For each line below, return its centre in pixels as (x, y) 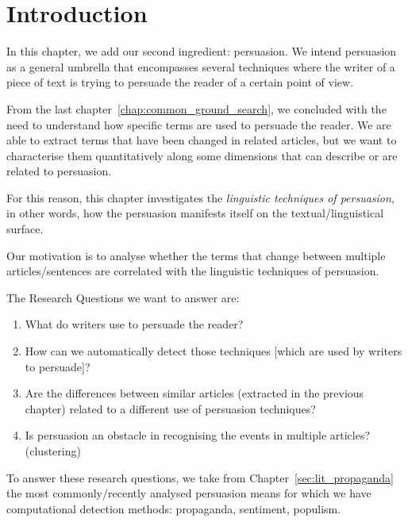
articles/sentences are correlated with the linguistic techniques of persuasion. (193, 271)
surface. (25, 229)
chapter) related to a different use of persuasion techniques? (170, 408)
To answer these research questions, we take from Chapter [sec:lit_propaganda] (200, 477)
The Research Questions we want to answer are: (123, 297)
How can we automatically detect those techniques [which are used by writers (214, 351)
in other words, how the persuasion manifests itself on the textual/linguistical (195, 213)
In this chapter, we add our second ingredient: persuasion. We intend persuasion (202, 51)
